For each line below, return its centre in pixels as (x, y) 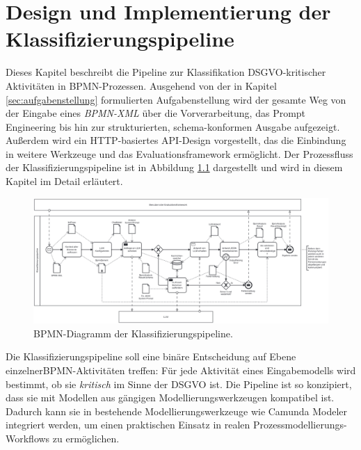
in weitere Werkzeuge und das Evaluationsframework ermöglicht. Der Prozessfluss (179, 153)
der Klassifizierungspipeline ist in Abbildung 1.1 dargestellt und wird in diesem (174, 167)
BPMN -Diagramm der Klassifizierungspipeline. (133, 333)
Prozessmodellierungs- (300, 425)
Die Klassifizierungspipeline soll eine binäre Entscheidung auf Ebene (151, 356)
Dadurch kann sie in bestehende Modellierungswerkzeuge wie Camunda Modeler (176, 411)
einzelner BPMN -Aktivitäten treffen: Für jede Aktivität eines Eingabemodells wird (181, 370)
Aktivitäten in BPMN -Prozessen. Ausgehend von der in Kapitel (141, 85)
